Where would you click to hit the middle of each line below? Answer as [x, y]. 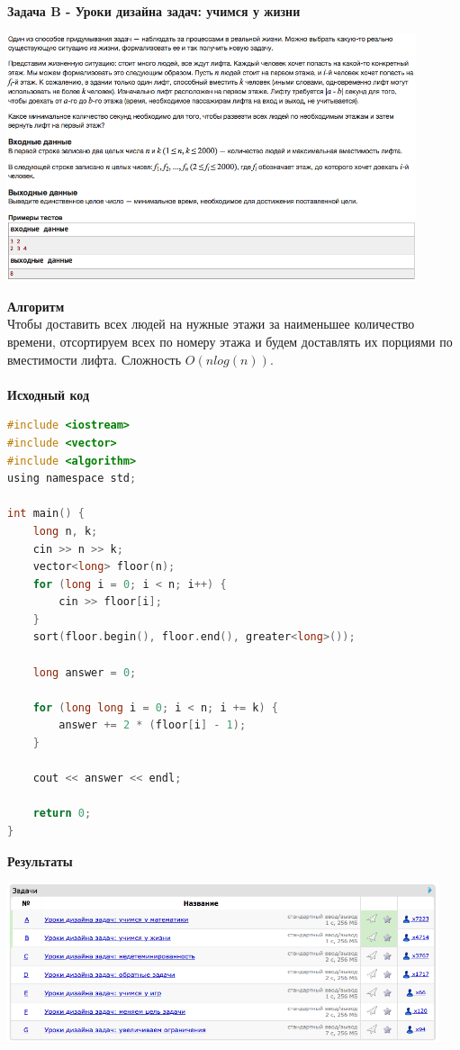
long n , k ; [65, 531]
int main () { [46, 514]
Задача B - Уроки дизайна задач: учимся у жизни [154, 11]
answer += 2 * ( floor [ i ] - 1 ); [153, 725]
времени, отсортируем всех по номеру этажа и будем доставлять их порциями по [230, 341]
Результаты [40, 860]
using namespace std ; [72, 479]
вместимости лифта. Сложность [95, 359]
